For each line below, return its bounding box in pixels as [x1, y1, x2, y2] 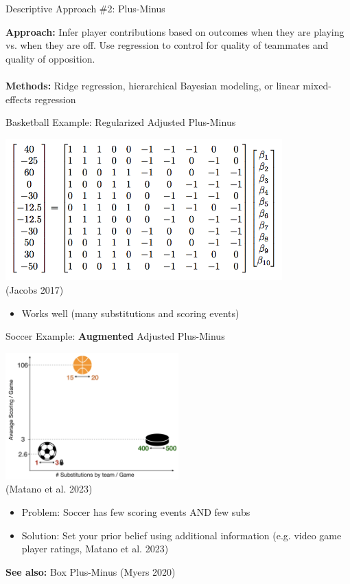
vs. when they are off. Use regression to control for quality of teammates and [5, 38, 329, 52]
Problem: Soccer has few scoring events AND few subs [21, 505, 250, 519]
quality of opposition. [5, 51, 95, 65]
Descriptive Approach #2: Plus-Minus [5, 1, 165, 15]
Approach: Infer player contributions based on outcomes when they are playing [5, 24, 345, 39]
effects [5, 91, 32, 106]
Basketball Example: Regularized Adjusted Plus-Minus [5, 115, 236, 129]
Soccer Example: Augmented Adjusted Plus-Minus [5, 329, 225, 343]
